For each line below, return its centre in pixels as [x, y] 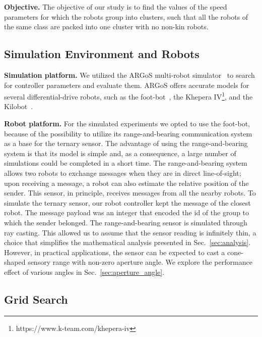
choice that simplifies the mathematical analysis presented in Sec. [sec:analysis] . [127, 242]
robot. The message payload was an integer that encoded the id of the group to [127, 212]
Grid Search [36, 299]
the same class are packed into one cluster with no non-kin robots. [106, 27]
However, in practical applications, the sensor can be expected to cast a [115, 252]
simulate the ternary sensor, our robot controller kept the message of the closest [127, 202]
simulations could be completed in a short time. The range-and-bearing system [126, 163]
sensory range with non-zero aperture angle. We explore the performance [140, 262]
